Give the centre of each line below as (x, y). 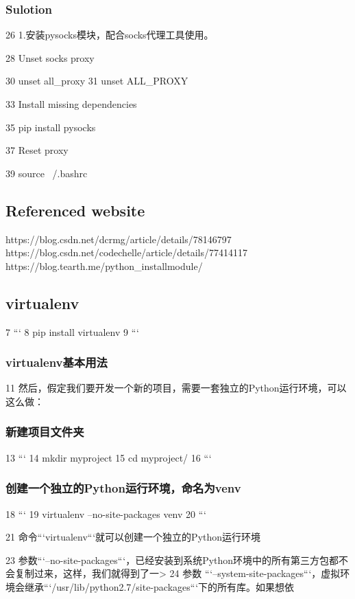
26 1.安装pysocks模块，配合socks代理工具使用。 (110, 35)
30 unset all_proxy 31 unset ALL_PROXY (97, 81)
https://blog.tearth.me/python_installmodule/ (104, 265)
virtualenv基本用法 (57, 362)
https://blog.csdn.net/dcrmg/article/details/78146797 (119, 239)
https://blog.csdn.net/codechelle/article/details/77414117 (127, 252)
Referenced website (75, 210)
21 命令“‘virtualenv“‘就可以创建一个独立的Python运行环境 (133, 537)
